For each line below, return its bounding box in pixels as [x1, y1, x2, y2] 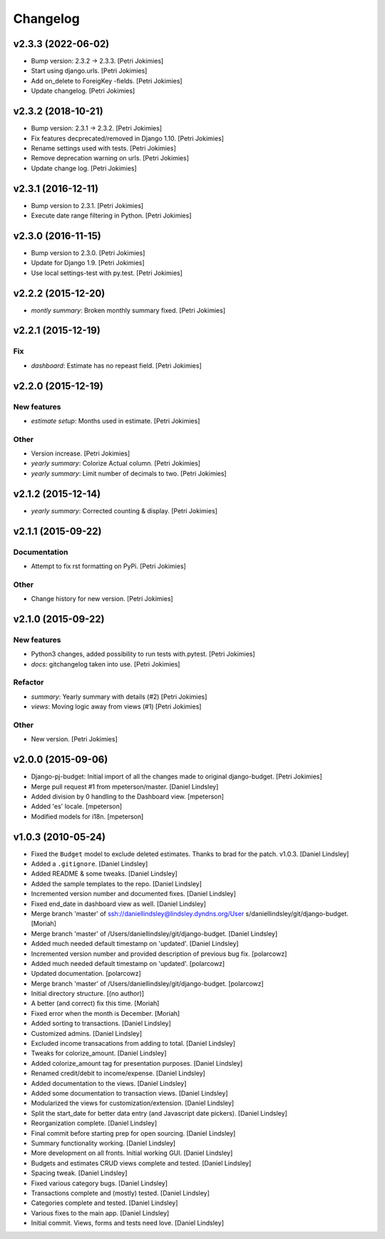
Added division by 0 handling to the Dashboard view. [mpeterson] [31, 792, 225, 801]
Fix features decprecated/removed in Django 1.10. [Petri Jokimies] [31, 134, 225, 143]
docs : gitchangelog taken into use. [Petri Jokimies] [31, 659, 180, 668]
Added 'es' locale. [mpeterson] [31, 802, 123, 811]
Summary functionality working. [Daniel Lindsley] [31, 1138, 176, 1147]
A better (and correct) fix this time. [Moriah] [31, 999, 160, 1008]
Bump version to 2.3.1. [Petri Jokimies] [31, 201, 144, 210]
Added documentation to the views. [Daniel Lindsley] [31, 1079, 187, 1087]
